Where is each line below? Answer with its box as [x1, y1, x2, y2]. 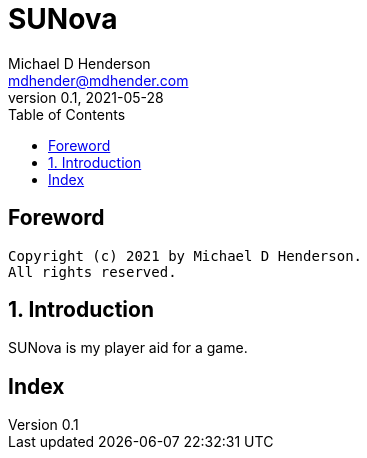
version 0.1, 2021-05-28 [8, 88, 164, 106]
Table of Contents [8, 105, 126, 123]
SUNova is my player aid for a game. [8, 339, 248, 357]
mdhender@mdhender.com [8, 71, 189, 89]
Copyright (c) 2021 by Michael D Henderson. [8, 247, 363, 264]
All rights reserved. [8, 263, 177, 280]
